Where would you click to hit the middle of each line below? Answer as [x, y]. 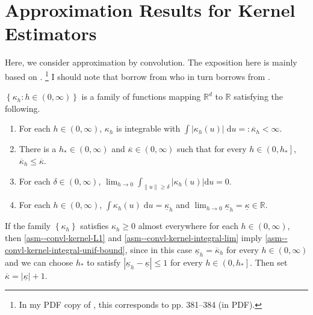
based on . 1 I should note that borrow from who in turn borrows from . [138, 75]
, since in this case [159, 249]
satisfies [95, 226]
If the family [28, 226]
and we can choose [39, 262]
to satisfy [104, 262]
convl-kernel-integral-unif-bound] [65, 249]
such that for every [212, 149]
